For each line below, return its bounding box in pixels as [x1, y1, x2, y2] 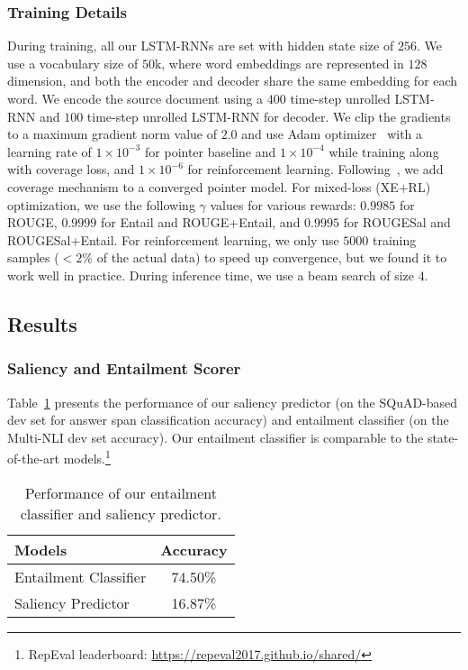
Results [7, 309, 77, 337]
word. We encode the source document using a [7, 89, 264, 107]
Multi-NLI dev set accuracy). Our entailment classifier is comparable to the [7, 427, 424, 446]
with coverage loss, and [7, 160, 135, 179]
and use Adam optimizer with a [241, 124, 423, 143]
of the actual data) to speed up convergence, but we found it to [96, 248, 447, 267]
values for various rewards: [210, 195, 356, 214]
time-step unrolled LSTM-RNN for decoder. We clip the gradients [86, 106, 451, 125]
